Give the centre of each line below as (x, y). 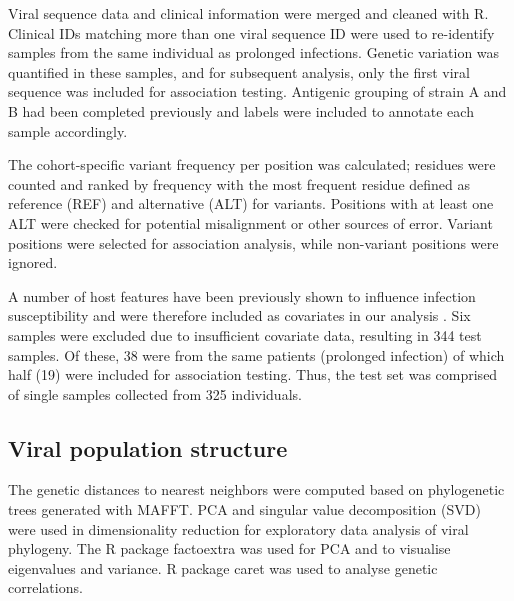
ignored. (33, 262)
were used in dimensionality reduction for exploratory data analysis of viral (238, 528)
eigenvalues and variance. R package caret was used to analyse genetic (223, 567)
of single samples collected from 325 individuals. (155, 393)
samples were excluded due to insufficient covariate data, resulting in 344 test (245, 334)
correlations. (45, 587)
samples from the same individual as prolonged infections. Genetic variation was (254, 52)
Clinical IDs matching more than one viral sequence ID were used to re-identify (251, 32)
